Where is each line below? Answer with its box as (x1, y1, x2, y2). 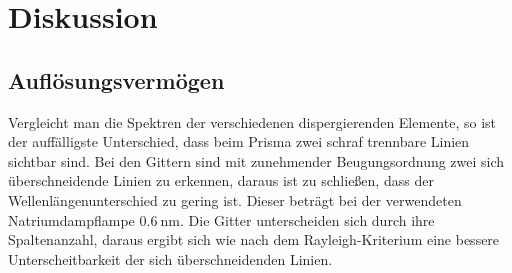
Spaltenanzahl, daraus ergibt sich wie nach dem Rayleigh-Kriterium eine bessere (8, 229, 500, 250)
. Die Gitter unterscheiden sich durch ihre (179, 209, 435, 230)
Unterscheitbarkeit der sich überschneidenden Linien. (8, 248, 333, 269)
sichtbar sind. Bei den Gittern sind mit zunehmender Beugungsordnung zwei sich (8, 150, 505, 171)
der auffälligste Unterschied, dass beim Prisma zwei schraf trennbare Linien (8, 131, 470, 152)
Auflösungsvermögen (8, 64, 225, 95)
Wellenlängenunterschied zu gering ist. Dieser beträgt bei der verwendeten (8, 189, 462, 210)
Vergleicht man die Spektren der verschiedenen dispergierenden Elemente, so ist (8, 111, 496, 132)
